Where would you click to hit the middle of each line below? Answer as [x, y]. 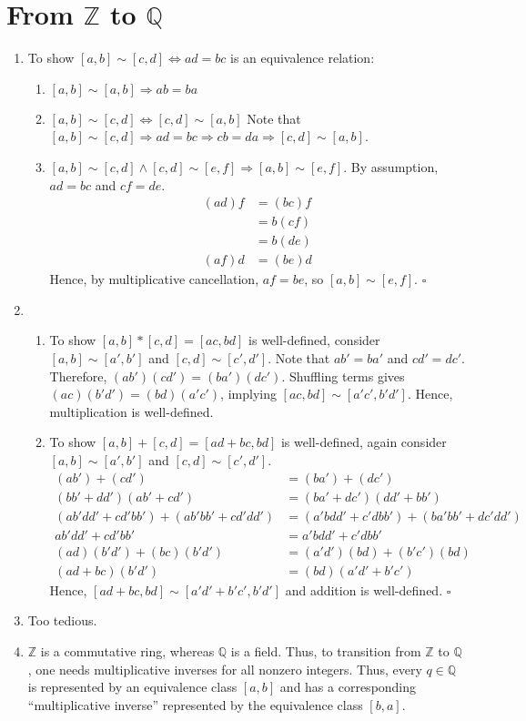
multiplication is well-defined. [131, 411]
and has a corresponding [348, 687]
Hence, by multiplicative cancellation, [154, 279]
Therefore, [78, 376]
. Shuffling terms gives [343, 376]
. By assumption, [391, 166]
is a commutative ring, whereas [127, 650]
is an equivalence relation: [303, 58]
